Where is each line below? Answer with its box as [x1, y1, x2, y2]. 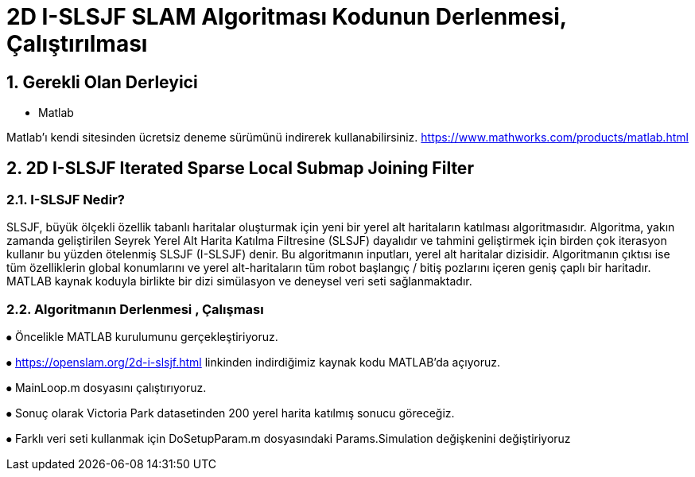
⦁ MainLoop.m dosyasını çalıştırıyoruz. [6, 381, 207, 395]
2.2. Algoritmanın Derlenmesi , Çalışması [6, 301, 264, 317]
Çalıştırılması [6, 30, 148, 57]
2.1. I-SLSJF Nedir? [6, 192, 125, 208]
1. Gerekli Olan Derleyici [6, 72, 198, 92]
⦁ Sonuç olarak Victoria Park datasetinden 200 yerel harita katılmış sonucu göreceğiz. [6, 406, 455, 421]
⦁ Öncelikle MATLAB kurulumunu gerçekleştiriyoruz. [6, 330, 278, 344]
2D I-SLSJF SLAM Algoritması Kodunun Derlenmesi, [6, 3, 567, 30]
